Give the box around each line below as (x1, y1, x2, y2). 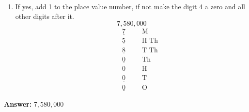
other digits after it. (15, 11, 74, 21)
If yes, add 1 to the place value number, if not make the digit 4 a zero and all (15, 1, 245, 11)
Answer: (4, 98, 32, 109)
